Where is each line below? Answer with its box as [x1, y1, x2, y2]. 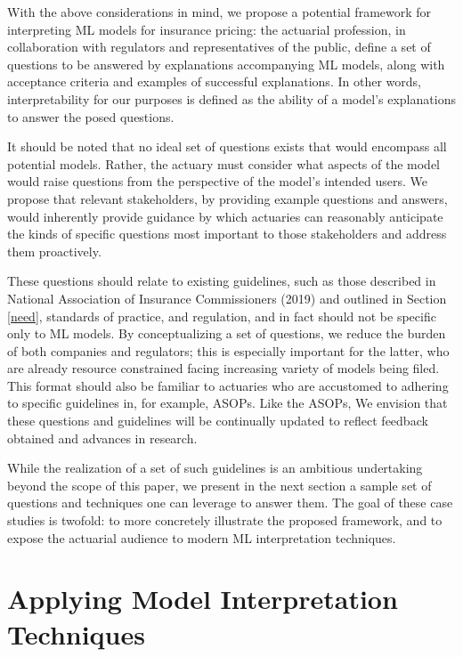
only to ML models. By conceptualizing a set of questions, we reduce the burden [7, 324, 446, 343]
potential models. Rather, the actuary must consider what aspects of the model [7, 154, 441, 173]
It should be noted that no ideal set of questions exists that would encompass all [7, 137, 447, 156]
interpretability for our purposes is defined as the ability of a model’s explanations [7, 89, 456, 108]
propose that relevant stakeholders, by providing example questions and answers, [7, 189, 448, 207]
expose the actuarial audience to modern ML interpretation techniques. [7, 528, 396, 547]
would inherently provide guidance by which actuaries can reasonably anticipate [7, 207, 443, 225]
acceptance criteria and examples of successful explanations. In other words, [7, 72, 421, 91]
